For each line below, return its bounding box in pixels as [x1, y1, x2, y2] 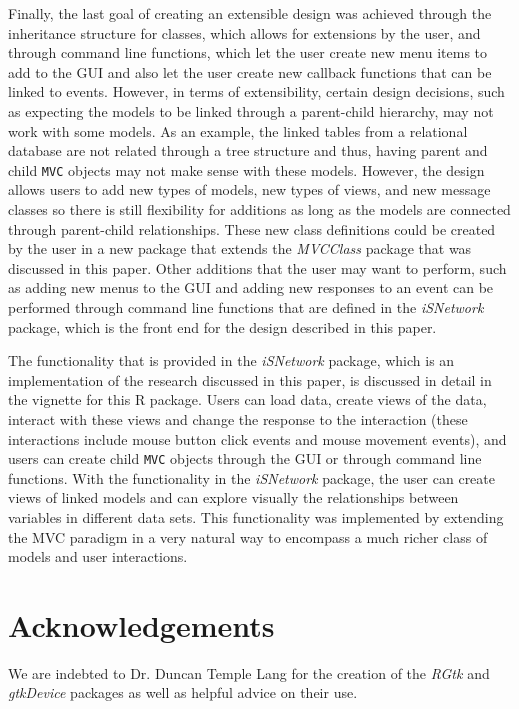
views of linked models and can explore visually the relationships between [8, 487, 459, 508]
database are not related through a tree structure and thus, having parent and [8, 140, 488, 161]
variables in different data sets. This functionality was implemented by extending [8, 506, 504, 527]
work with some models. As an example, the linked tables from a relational [8, 120, 468, 141]
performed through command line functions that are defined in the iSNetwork [8, 296, 484, 317]
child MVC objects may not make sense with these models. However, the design [8, 159, 485, 180]
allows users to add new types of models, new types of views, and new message [8, 179, 491, 200]
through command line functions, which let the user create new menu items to [8, 42, 488, 63]
